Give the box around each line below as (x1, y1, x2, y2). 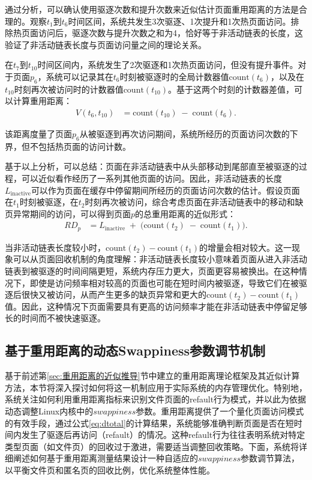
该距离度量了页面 (5, 127, 72, 140)
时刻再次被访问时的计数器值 (14, 82, 124, 95)
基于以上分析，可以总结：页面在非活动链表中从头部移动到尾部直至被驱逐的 (5, 160, 299, 173)
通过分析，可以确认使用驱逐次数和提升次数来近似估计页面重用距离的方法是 (5, 3, 299, 15)
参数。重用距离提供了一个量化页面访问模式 (136, 404, 304, 417)
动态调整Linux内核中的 (5, 404, 94, 417)
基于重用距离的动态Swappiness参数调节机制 (5, 341, 266, 360)
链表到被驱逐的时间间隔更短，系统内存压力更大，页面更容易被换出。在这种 (5, 265, 299, 277)
